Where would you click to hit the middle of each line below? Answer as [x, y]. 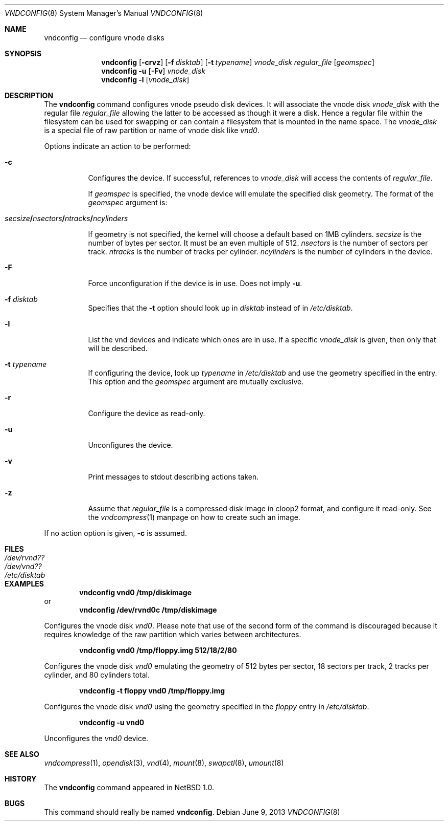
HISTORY [21, 779]
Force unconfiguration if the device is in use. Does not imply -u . [195, 283]
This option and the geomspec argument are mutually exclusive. [196, 382]
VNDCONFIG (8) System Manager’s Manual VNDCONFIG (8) [104, 13]
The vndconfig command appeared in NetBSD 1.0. [129, 787]
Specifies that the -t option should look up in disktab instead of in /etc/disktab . [220, 308]
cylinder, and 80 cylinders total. [97, 675]
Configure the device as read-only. [147, 413]
